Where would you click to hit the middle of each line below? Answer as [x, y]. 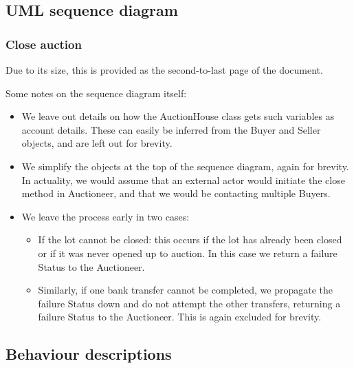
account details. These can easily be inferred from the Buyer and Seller [171, 129]
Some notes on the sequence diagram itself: [96, 93]
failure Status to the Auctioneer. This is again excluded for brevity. [180, 317]
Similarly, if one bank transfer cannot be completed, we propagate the [186, 290]
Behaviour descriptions [89, 354]
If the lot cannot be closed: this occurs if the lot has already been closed [190, 239]
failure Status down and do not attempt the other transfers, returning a [189, 303]
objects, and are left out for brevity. [97, 143]
